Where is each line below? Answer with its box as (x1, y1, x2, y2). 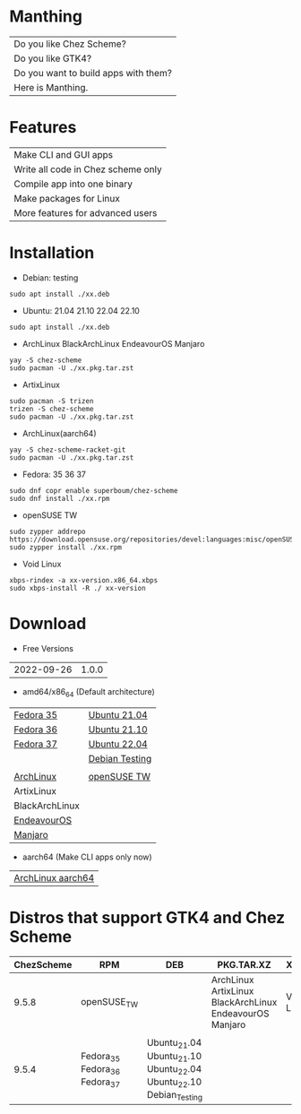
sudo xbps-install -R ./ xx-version (9, 583, 146, 592)
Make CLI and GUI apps (13, 148, 114, 160)
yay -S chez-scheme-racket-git (9, 445, 126, 454)
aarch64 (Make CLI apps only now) (21, 851, 152, 862)
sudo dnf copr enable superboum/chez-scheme (9, 486, 178, 495)
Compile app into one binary (13, 177, 133, 190)
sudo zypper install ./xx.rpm (9, 542, 123, 552)
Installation (9, 243, 95, 263)
